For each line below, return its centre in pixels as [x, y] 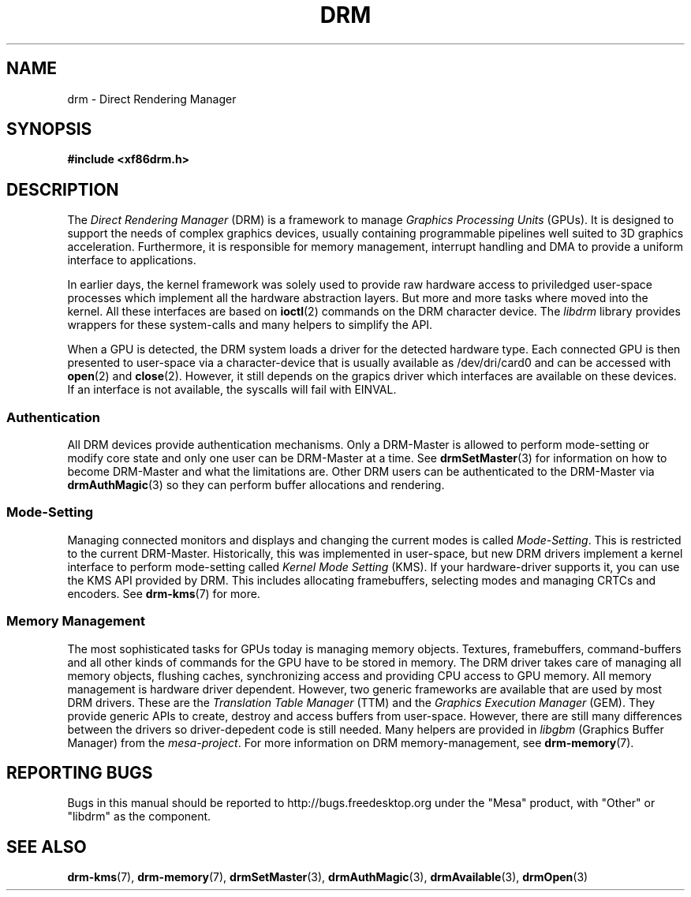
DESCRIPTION [63, 189]
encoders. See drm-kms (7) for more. [164, 593]
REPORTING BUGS [80, 772]
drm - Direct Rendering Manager [152, 99]
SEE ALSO [47, 847]
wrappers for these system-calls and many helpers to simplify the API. [250, 325]
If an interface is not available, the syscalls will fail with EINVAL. [232, 390]
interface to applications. [132, 260]
